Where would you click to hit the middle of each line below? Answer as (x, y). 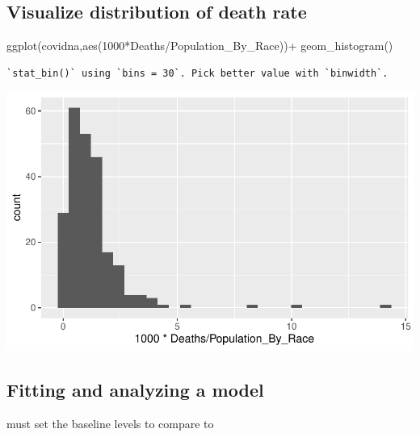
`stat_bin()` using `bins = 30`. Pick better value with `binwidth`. (197, 73)
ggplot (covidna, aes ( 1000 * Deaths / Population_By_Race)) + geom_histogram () (200, 46)
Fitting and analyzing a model (135, 390)
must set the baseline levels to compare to (110, 423)
